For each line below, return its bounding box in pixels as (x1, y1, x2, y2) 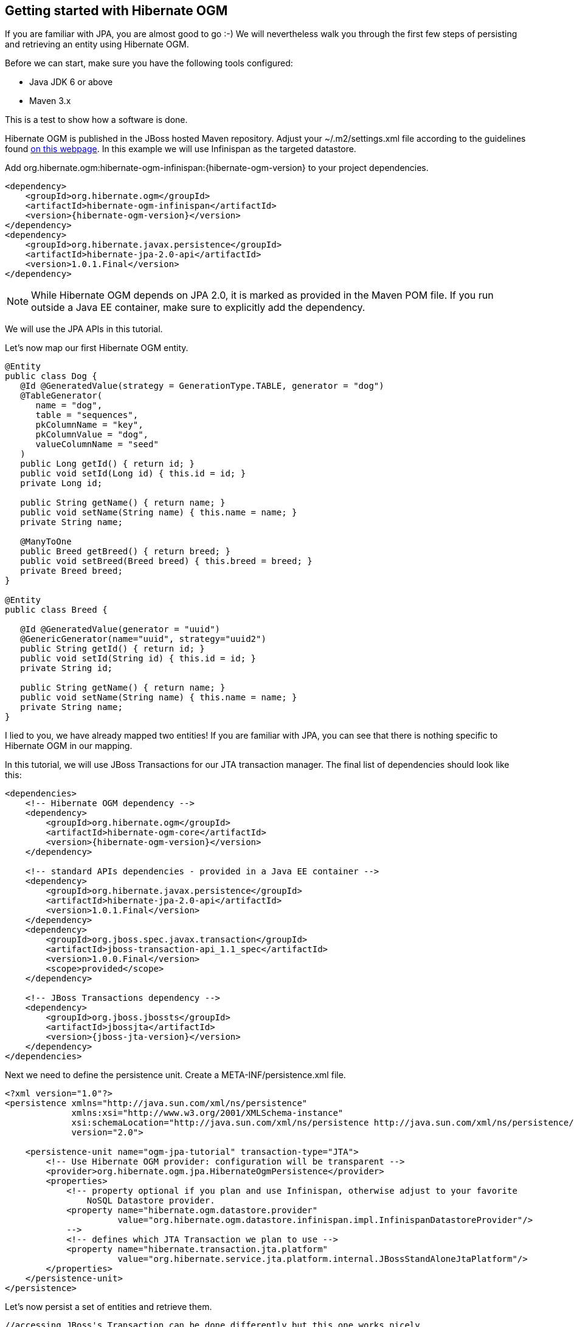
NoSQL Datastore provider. (86, 1196, 215, 1206)
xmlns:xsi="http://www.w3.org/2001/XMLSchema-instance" (71, 1108, 344, 1118)
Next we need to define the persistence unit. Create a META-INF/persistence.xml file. (5, 1070, 346, 1081)
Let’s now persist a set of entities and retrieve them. (5, 1301, 212, 1312)
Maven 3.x (29, 96, 71, 106)
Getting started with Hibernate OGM (5, 3, 228, 18)
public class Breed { (5, 605, 108, 615)
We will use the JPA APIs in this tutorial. (5, 324, 163, 335)
